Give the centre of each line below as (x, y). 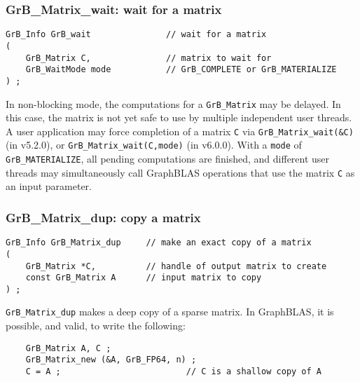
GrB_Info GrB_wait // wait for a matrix (136, 35)
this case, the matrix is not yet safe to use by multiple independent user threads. (179, 117)
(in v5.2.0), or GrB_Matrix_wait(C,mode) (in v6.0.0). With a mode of (154, 145)
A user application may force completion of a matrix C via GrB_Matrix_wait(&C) (180, 131)
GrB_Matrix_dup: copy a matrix (103, 217)
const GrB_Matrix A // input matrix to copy (144, 278)
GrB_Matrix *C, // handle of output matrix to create (176, 266)
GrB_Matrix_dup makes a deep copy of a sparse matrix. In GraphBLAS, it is (170, 312)
